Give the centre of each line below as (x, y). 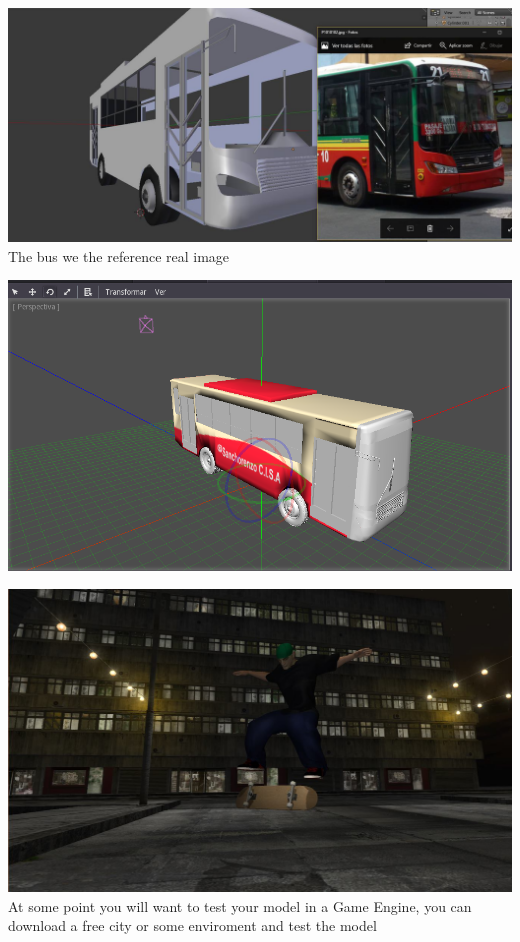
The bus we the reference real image (119, 255)
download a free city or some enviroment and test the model (192, 925)
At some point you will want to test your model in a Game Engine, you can (240, 905)
